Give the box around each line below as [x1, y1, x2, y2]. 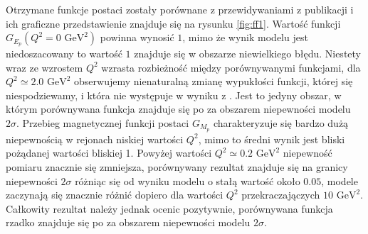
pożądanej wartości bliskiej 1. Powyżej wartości [6, 145, 212, 160]
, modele [321, 173, 358, 188]
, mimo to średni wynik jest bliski [198, 131, 345, 146]
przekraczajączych [241, 187, 320, 202]
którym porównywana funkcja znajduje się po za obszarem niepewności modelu [6, 101, 351, 116]
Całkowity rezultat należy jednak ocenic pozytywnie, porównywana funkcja [6, 201, 333, 216]
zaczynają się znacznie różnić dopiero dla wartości [6, 187, 224, 202]
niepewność [283, 145, 332, 160]
